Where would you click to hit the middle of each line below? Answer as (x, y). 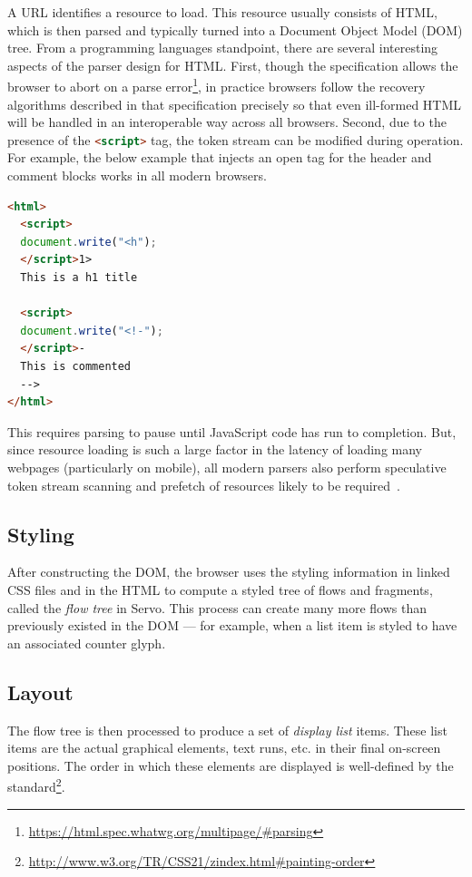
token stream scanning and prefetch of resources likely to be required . (204, 485)
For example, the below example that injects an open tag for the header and (220, 157)
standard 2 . (36, 785)
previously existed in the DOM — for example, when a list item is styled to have (232, 625)
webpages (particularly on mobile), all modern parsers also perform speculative (227, 467)
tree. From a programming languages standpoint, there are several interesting (223, 48)
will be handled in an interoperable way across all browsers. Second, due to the (227, 122)
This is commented (76, 366)
